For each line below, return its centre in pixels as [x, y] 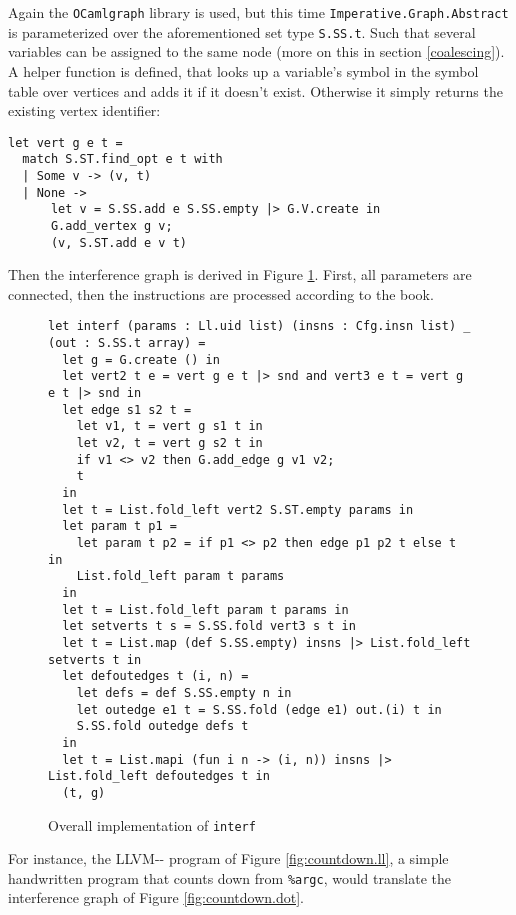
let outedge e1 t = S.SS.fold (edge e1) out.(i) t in [259, 709]
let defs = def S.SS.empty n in [184, 692]
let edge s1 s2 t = [127, 409]
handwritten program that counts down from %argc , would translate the [229, 877]
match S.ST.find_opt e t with [122, 159]
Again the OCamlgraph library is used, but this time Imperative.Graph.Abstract [258, 12]
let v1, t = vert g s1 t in [169, 426]
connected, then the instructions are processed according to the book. [221, 293]
